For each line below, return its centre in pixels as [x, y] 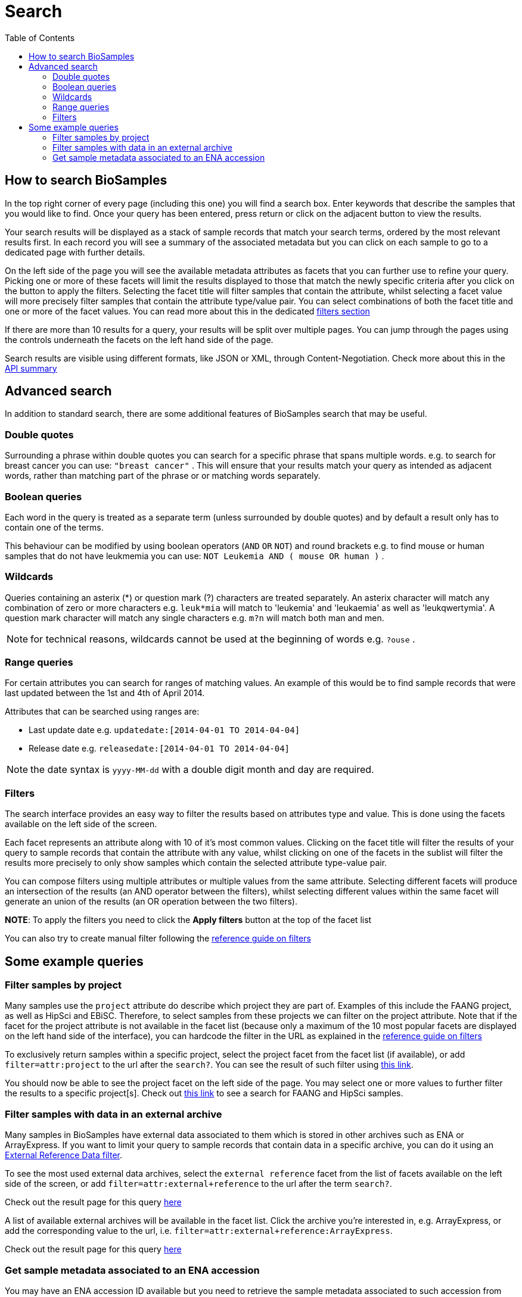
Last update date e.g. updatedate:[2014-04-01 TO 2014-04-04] [164, 730]
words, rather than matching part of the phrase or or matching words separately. [163, 476]
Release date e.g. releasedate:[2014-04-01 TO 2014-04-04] [159, 749]
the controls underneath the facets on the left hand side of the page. [139, 339]
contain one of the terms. [54, 527]
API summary [31, 368]
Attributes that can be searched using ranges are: [102, 712]
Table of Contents [40, 38]
